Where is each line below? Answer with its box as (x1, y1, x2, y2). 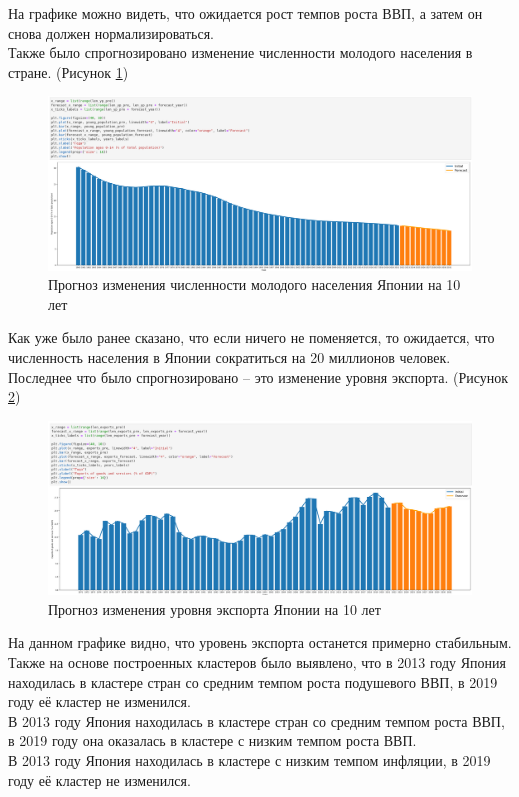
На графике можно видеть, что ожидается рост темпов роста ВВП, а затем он (8, 3, 483, 23)
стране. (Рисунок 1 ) (8, 61, 129, 82)
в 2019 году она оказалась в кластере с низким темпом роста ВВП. (8, 730, 417, 751)
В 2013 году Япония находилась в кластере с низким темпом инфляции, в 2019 (8, 749, 491, 770)
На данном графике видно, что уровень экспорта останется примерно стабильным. (8, 632, 512, 653)
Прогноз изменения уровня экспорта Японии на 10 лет (48, 598, 381, 619)
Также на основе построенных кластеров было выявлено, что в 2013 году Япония (8, 651, 506, 672)
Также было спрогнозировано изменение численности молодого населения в (8, 42, 473, 63)
